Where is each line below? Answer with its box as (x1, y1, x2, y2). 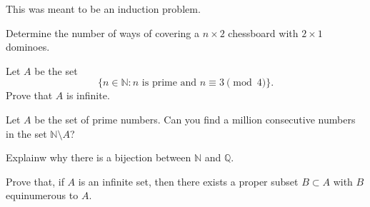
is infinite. (66, 88, 110, 103)
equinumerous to (6, 188, 79, 203)
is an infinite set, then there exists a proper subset (78, 173, 299, 188)
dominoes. (6, 39, 50, 54)
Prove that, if (6, 173, 64, 188)
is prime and (141, 78, 197, 89)
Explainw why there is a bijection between (6, 150, 191, 165)
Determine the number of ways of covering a (6, 25, 200, 40)
